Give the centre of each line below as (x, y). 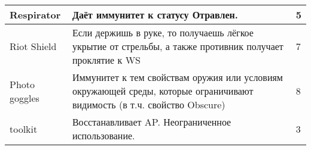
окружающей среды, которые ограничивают (163, 91)
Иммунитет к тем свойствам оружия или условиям (177, 77)
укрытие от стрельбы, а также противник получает (178, 46)
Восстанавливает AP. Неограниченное (152, 122)
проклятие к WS (106, 60)
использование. (103, 135)
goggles (25, 98)
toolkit (24, 129)
